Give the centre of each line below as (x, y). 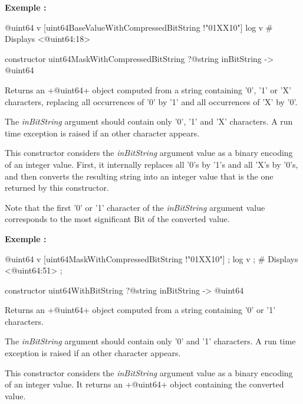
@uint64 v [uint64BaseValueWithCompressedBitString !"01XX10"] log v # (139, 27)
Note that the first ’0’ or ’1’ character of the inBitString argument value (135, 207)
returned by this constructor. (57, 188)
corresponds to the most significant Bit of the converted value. (117, 219)
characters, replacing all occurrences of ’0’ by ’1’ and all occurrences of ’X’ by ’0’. (151, 101)
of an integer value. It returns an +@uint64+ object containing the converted (144, 384)
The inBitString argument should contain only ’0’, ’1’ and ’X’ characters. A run (149, 121)
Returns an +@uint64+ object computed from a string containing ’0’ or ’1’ (140, 310)
